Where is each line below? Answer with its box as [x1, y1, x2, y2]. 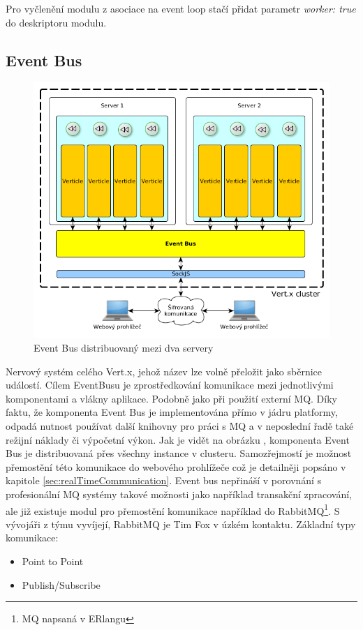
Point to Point [22, 553, 84, 568]
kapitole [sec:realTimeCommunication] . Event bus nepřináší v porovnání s [6, 473, 322, 488]
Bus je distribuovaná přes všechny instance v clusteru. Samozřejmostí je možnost [6, 446, 352, 460]
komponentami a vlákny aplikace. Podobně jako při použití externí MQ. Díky [6, 391, 337, 405]
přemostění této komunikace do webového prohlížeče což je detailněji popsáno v [6, 459, 346, 474]
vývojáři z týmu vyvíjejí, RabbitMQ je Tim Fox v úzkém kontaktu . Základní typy [6, 516, 356, 531]
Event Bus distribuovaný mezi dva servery [34, 340, 214, 354]
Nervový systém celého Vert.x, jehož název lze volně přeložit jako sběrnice [6, 363, 322, 378]
